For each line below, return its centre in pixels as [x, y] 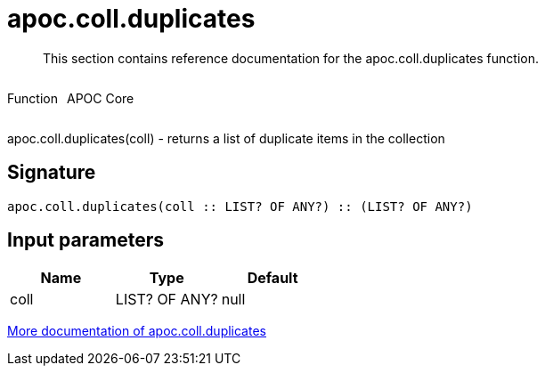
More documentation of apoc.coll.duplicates [137, 331]
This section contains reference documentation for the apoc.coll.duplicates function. [291, 58]
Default [272, 278]
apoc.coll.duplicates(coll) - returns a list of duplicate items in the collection [226, 138]
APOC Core [100, 98]
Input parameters [86, 240]
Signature [52, 173]
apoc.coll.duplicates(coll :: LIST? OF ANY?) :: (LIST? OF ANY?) [240, 206]
